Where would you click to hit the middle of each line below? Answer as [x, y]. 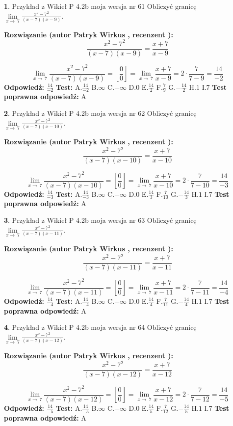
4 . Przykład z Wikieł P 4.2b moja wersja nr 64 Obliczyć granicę [100, 327]
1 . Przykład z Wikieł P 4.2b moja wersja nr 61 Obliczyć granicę [100, 6]
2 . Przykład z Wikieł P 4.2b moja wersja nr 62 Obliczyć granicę [100, 113]
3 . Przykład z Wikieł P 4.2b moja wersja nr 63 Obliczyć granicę [100, 220]
